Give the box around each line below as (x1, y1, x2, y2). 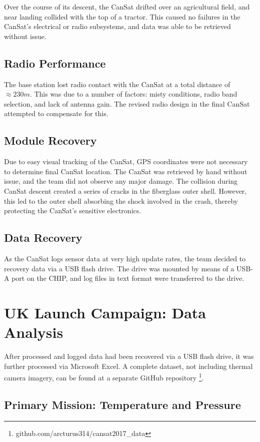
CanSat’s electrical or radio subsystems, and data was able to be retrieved (4, 21, 231, 32)
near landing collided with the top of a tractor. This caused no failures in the (4, 11, 240, 22)
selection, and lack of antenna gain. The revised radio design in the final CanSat (4, 98, 250, 109)
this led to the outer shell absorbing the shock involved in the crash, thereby (4, 195, 238, 206)
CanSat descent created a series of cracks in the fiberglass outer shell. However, (4, 185, 247, 196)
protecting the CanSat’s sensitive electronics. (4, 205, 141, 216)
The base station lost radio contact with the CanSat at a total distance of (4, 79, 230, 89)
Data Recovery (4, 230, 82, 245)
